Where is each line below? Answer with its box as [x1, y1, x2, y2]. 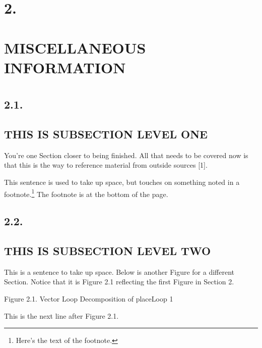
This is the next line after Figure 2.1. [4, 310, 119, 321]
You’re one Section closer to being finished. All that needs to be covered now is [4, 150, 248, 160]
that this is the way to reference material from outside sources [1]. [4, 160, 208, 170]
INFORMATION [4, 57, 126, 77]
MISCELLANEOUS [4, 37, 146, 58]
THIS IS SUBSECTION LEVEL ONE [4, 126, 208, 141]
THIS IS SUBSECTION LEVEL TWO [4, 242, 211, 258]
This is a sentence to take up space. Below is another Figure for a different [4, 266, 235, 277]
